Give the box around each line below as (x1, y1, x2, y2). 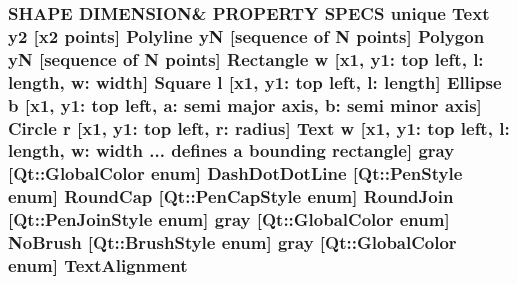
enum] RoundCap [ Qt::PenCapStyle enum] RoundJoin (8, 184, 454, 209)
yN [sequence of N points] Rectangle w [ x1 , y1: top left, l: (8, 46, 484, 71)
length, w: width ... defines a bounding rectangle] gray (8, 138, 455, 163)
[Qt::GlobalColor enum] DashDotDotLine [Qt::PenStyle (8, 161, 463, 186)
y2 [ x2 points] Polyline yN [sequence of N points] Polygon (8, 23, 485, 48)
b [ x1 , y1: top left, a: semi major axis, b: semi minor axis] (8, 92, 482, 117)
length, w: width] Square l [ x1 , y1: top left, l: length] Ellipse (8, 69, 502, 94)
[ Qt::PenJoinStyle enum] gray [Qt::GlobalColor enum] (8, 207, 450, 232)
